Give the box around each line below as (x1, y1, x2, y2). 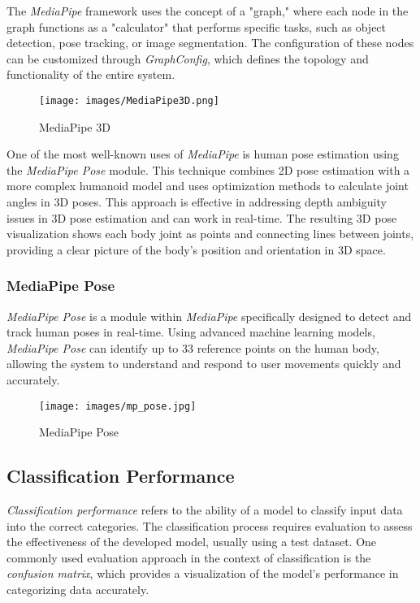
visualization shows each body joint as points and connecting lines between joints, (6, 225, 414, 242)
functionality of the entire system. (6, 66, 175, 83)
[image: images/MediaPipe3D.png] (39, 94, 219, 106)
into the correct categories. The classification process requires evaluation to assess (6, 517, 413, 534)
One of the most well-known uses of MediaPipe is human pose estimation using (6, 145, 399, 163)
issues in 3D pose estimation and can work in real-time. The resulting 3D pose (6, 209, 397, 226)
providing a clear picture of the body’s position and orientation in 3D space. (6, 241, 386, 258)
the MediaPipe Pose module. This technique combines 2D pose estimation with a (6, 161, 410, 178)
